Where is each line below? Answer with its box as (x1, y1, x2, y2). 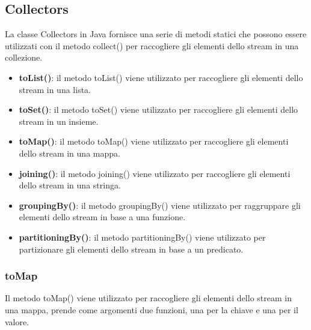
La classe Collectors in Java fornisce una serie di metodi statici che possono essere (5, 28, 307, 40)
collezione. (5, 51, 43, 64)
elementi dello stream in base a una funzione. (19, 211, 186, 223)
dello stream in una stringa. (19, 179, 121, 191)
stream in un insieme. (19, 115, 99, 127)
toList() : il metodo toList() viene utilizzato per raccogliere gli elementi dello (19, 71, 303, 83)
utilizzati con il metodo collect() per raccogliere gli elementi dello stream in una (5, 39, 299, 52)
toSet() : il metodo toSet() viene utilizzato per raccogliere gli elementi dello (19, 103, 298, 116)
